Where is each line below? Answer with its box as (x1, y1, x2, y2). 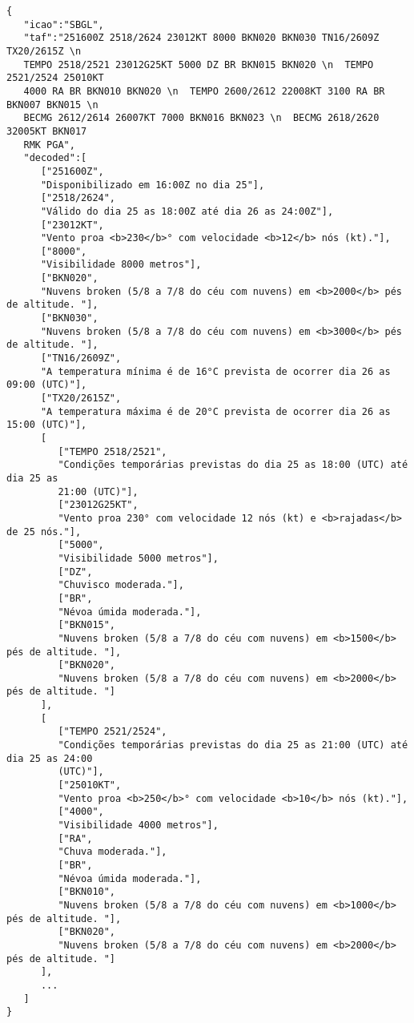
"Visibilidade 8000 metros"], (40, 259, 202, 271)
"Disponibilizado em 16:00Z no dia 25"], (40, 179, 265, 191)
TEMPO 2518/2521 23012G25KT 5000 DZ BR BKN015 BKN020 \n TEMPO (23, 58, 374, 70)
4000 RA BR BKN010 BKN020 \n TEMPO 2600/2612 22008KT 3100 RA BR (23, 85, 385, 97)
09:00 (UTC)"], (6, 379, 87, 391)
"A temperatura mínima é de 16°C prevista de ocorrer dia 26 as (40, 365, 391, 377)
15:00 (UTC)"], (6, 419, 87, 431)
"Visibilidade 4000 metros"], (58, 820, 219, 832)
